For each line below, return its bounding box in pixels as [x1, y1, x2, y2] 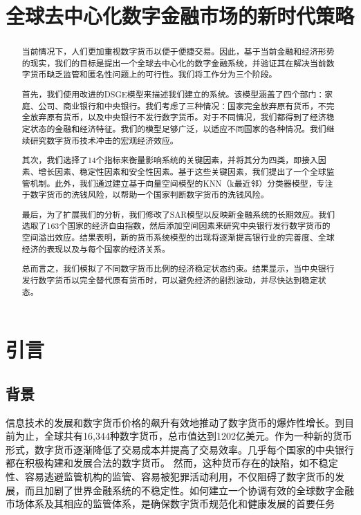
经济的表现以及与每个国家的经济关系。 [21, 243, 170, 254]
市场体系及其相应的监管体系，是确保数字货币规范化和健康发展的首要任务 [6, 496, 335, 511]
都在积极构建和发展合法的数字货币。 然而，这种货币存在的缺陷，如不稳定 [6, 456, 338, 470]
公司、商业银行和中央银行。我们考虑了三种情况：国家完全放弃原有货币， [38, 100, 318, 111]
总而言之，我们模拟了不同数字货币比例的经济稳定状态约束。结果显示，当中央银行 [21, 263, 335, 274]
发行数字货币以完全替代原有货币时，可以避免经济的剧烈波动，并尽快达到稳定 [21, 274, 318, 285]
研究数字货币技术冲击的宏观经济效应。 [30, 134, 178, 146]
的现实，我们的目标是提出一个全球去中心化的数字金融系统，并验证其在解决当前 [21, 57, 326, 68]
